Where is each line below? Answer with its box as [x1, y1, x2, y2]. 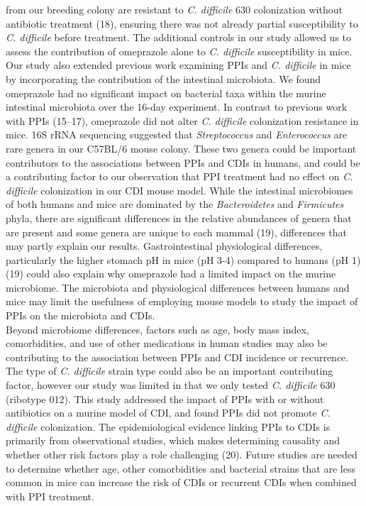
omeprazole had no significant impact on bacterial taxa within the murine [6, 85, 326, 100]
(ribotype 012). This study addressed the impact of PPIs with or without [6, 391, 324, 406]
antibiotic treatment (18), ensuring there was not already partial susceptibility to [6, 16, 358, 31]
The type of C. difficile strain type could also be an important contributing [6, 363, 333, 378]
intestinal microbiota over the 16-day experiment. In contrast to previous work [6, 99, 348, 114]
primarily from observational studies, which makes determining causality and [6, 433, 340, 448]
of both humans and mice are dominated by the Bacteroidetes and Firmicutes [6, 197, 344, 211]
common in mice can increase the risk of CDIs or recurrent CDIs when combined [6, 475, 357, 490]
